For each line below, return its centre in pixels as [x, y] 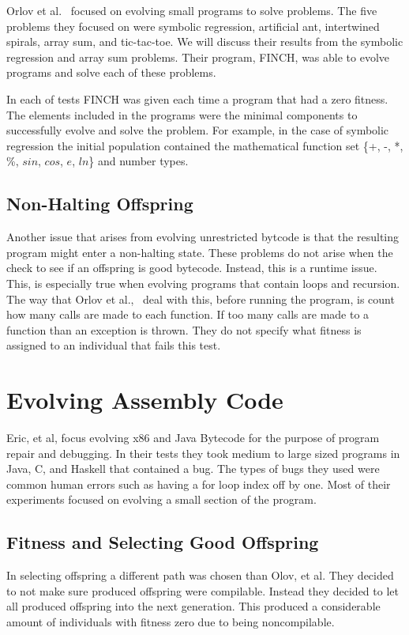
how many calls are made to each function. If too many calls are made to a [188, 314]
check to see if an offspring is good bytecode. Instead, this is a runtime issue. [192, 268]
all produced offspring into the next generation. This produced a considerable [193, 606]
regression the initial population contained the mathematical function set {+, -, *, [205, 145]
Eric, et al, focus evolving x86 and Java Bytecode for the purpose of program [193, 438]
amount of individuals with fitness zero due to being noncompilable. [171, 621]
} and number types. [139, 161]
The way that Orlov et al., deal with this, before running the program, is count [201, 299]
